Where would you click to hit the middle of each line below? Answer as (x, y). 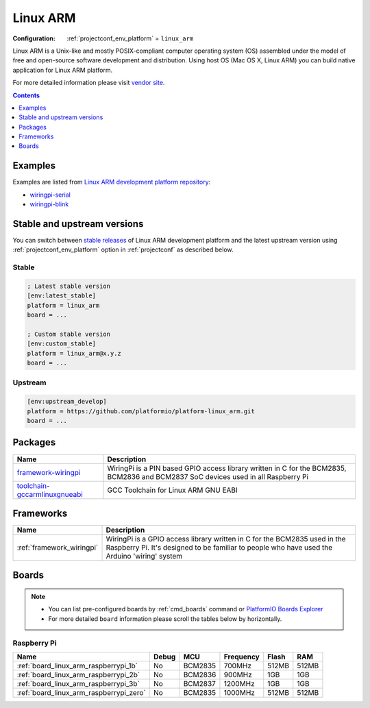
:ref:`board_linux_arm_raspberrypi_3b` (78, 683)
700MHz (238, 666)
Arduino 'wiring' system (144, 557)
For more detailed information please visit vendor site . (89, 83)
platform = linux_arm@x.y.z (74, 353)
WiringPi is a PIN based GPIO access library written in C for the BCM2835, (227, 468)
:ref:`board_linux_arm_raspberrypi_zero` (82, 692)
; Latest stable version (69, 286)
